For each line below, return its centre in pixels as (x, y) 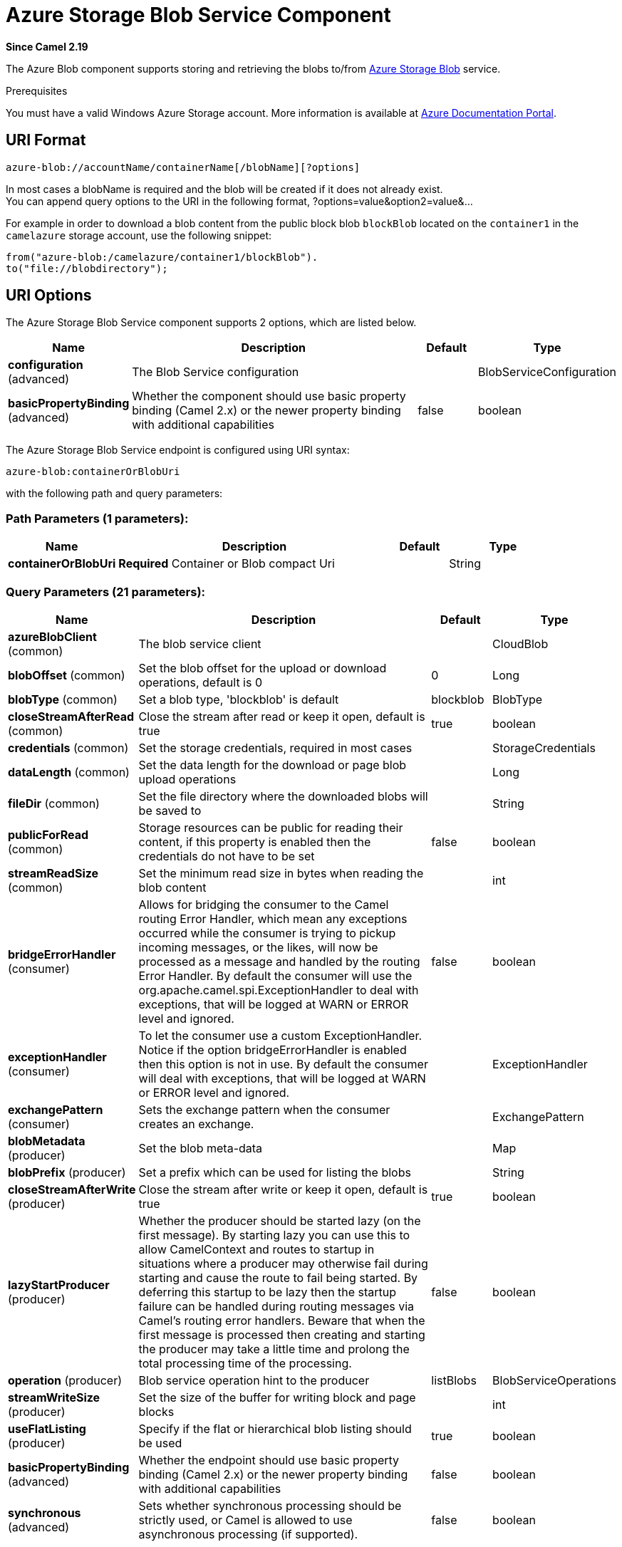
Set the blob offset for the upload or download (263, 668)
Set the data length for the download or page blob (273, 765)
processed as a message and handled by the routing (279, 961)
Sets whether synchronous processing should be (270, 1505)
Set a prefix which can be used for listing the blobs (275, 1172)
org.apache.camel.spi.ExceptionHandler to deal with (279, 990)
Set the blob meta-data (201, 1148)
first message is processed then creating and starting (282, 1334)
